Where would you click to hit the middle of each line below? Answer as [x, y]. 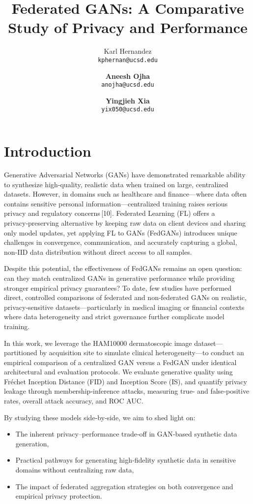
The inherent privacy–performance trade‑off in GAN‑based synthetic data [126, 434]
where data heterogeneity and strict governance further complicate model [114, 317]
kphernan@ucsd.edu [128, 60]
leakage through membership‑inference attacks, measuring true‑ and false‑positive [127, 391]
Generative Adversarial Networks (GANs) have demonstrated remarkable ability [125, 174]
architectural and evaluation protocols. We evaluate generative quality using [118, 372]
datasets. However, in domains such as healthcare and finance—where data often [125, 194]
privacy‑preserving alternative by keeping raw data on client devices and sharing [125, 222]
